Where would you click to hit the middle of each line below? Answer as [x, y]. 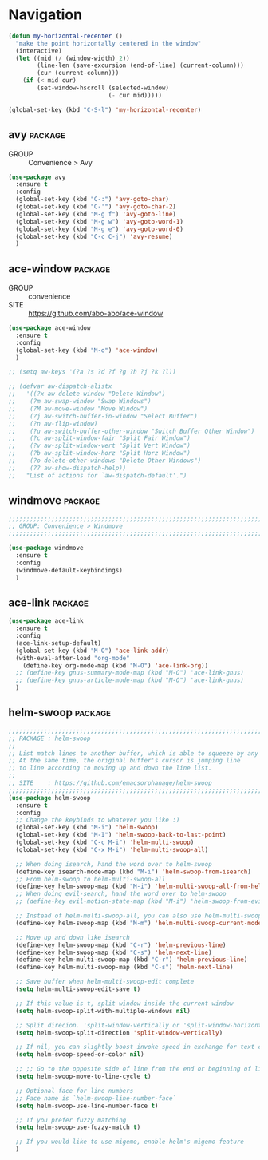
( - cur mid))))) [135, 95]
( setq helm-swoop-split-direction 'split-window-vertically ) [119, 1033]
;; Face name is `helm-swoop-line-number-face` [96, 1098]
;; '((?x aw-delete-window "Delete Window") [87, 394]
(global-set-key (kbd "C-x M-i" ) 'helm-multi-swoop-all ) [112, 849]
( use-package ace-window [49, 328]
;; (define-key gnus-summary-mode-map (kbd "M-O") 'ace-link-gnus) [130, 673]
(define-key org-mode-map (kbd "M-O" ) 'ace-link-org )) [116, 665]
